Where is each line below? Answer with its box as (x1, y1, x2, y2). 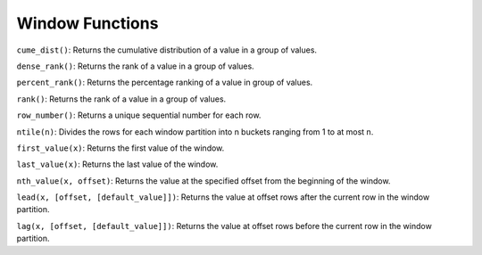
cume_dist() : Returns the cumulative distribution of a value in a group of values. (16, 45, 317, 55)
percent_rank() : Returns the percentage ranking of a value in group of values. (16, 77, 313, 88)
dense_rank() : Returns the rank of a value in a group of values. (16, 61, 254, 71)
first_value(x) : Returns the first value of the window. (16, 143, 225, 153)
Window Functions (16, 13, 159, 33)
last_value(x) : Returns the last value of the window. (16, 159, 219, 169)
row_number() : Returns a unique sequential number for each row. (16, 110, 262, 120)
